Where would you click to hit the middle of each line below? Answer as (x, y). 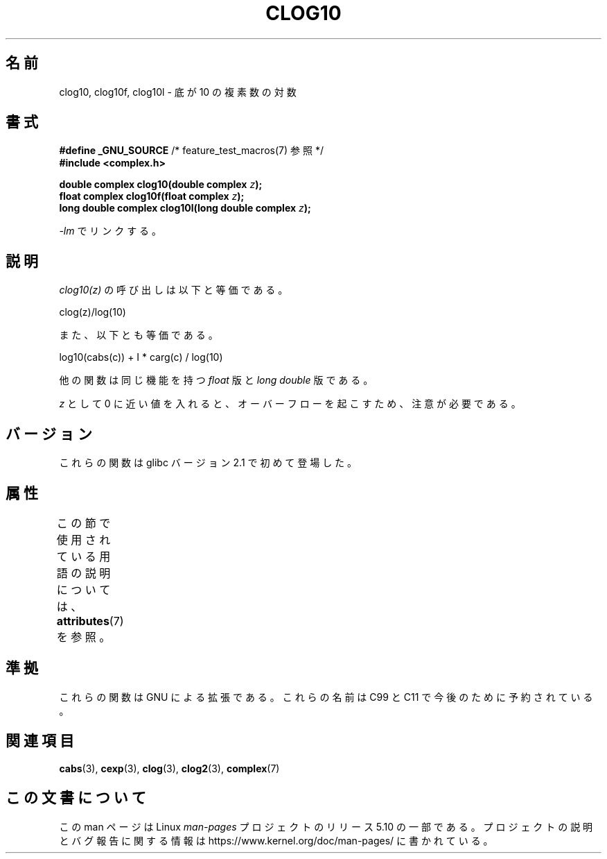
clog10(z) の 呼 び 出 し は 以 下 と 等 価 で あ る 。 (174, 290)
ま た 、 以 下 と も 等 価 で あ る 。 (139, 335)
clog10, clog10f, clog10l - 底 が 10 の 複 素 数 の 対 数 (178, 92)
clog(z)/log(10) (93, 312)
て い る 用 (83, 556)
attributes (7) (90, 621)
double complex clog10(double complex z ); (161, 185)
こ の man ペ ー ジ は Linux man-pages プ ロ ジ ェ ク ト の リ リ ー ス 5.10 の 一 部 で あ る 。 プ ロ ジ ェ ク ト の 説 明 (326, 826)
